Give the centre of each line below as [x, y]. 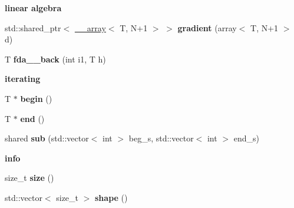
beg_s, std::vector [161, 138]
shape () [111, 197]
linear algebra [33, 8]
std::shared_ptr [33, 27]
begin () [36, 98]
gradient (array [207, 27]
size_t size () [29, 178]
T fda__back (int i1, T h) [55, 59]
